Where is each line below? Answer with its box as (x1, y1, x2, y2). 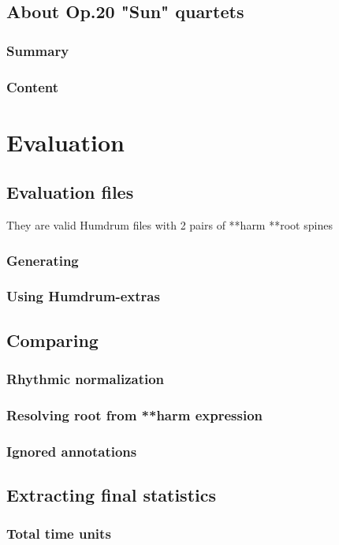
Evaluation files (6, 180, 134, 204)
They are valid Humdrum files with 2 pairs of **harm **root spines (6, 217, 333, 233)
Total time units (6, 524, 111, 543)
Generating (6, 250, 79, 270)
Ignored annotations (6, 441, 137, 461)
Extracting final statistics (6, 483, 217, 507)
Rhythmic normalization (6, 369, 165, 389)
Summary (6, 40, 69, 60)
